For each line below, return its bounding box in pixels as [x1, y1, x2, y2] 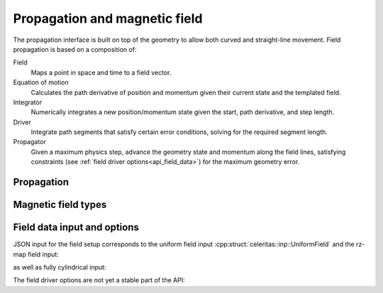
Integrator [13, 98, 43, 106]
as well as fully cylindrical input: [13, 262, 106, 271]
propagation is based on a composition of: [13, 45, 137, 53]
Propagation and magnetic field [13, 11, 203, 26]
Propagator [13, 138, 46, 146]
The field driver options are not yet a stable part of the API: [13, 276, 185, 284]
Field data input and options [13, 221, 140, 233]
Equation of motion [13, 78, 69, 87]
